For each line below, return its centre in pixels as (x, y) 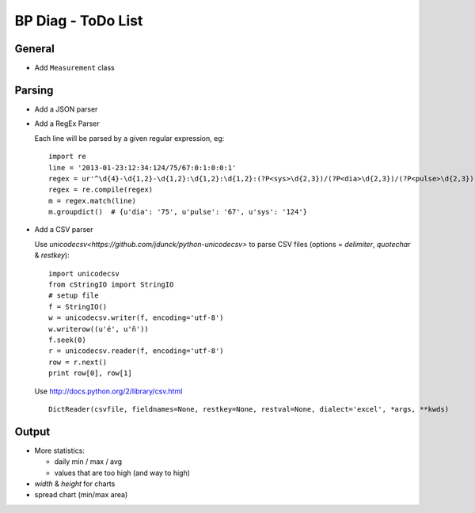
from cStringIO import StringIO (111, 285)
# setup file (74, 296)
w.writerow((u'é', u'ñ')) (99, 329)
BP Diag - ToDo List (79, 21)
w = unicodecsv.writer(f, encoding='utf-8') (137, 318)
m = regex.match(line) (93, 201)
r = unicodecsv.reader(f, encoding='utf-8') (137, 351)
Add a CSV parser (64, 230)
